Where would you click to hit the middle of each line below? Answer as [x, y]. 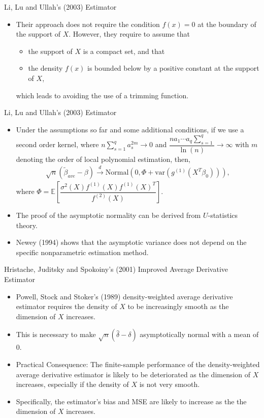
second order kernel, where [57, 144]
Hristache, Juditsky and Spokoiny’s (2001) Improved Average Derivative [116, 269]
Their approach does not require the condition [88, 24]
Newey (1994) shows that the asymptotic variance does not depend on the [131, 242]
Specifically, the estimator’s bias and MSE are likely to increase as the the [131, 401]
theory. [27, 225]
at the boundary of [227, 24]
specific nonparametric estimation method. [82, 252]
